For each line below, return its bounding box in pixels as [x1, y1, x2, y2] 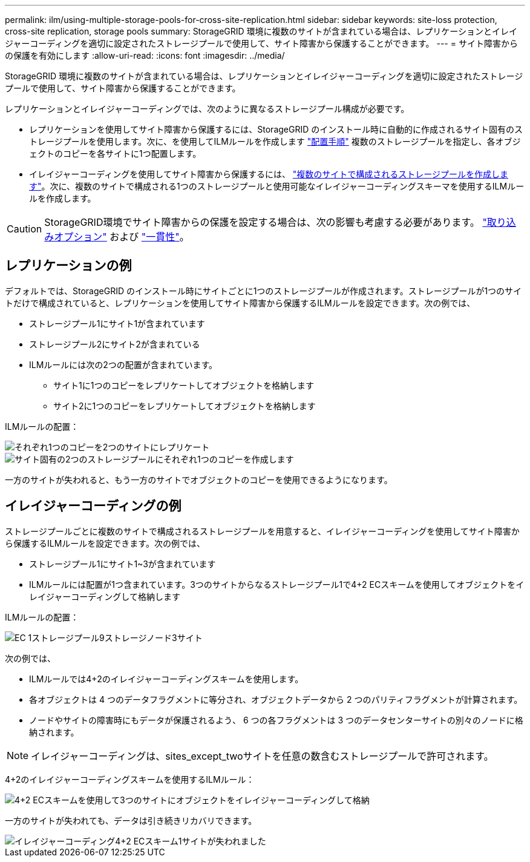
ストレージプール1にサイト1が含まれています [29, 318, 205, 329]
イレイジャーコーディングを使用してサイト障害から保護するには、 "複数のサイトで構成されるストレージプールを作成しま [29, 169, 509, 179]
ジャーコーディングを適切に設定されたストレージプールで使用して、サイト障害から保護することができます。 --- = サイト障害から [5, 38, 518, 48]
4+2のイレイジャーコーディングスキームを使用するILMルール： [5, 774, 255, 785]
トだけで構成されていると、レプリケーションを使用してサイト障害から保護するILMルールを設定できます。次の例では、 [5, 297, 476, 308]
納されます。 [29, 726, 79, 737]
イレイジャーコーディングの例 [5, 498, 182, 514]
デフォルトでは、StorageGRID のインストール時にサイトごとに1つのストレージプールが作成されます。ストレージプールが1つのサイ [5, 285, 522, 296]
